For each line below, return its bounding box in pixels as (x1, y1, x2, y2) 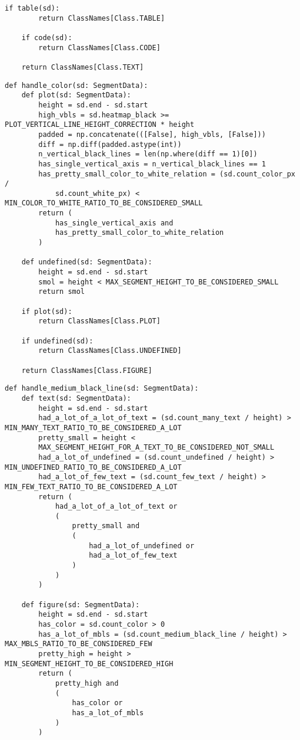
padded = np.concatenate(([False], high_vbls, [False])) (38, 130, 266, 139)
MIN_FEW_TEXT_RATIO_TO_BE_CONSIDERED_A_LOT (5, 482, 178, 491)
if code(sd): (21, 33, 72, 42)
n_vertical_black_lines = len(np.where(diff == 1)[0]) (38, 150, 258, 159)
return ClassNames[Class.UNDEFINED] (38, 346, 182, 355)
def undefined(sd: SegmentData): (21, 258, 152, 267)
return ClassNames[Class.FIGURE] (21, 366, 152, 375)
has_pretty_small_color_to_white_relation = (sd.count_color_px (38, 169, 295, 178)
